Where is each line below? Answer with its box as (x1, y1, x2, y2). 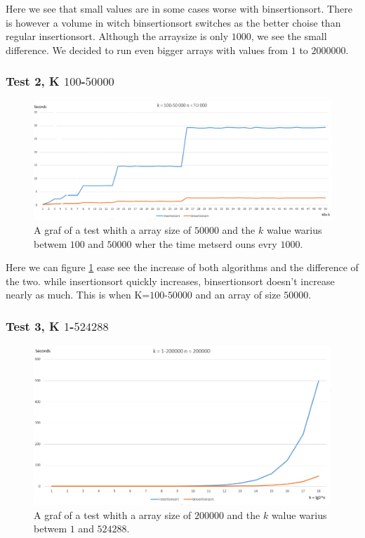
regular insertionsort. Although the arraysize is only (6, 29, 229, 44)
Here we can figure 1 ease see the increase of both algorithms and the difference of (6, 260, 359, 275)
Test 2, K (6, 72, 60, 90)
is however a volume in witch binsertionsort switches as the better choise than (6, 15, 341, 29)
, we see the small (251, 29, 327, 44)
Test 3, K (6, 317, 60, 334)
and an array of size (195, 287, 281, 302)
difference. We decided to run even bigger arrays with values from (6, 42, 288, 57)
